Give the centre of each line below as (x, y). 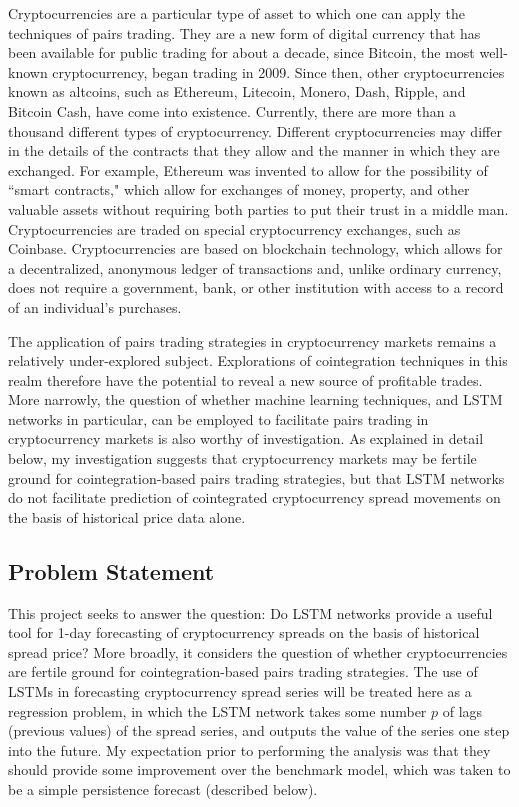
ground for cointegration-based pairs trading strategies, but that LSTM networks (256, 477)
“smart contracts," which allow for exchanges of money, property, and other (239, 189)
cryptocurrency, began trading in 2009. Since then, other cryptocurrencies (278, 71)
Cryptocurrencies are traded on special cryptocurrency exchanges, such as (234, 228)
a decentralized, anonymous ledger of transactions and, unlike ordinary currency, (255, 267)
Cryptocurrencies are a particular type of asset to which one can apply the (237, 13)
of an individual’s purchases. (95, 306)
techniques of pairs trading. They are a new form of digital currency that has (244, 32)
